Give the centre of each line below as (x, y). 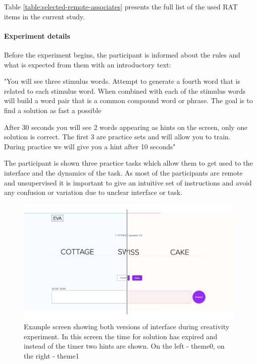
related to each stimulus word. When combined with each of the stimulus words (125, 91)
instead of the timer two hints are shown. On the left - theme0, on (124, 346)
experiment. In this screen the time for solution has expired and (121, 336)
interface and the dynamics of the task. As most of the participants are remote (123, 172)
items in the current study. (45, 16)
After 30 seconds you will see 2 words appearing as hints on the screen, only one (126, 127)
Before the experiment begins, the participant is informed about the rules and (122, 54)
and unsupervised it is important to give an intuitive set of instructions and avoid (128, 182)
